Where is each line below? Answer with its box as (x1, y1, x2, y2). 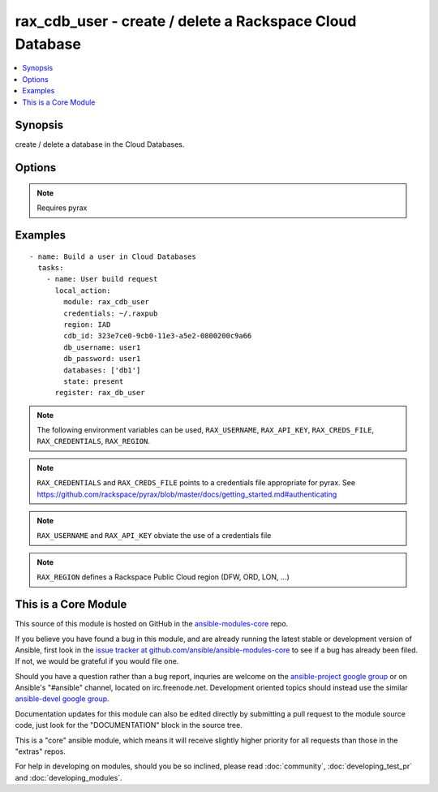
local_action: (54, 286, 111, 295)
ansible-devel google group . (15, 694, 109, 704)
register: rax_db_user (54, 388, 145, 398)
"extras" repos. (15, 747, 67, 756)
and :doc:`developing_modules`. (15, 773, 122, 782)
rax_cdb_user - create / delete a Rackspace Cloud (15, 12, 357, 30)
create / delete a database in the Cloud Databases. (15, 140, 185, 149)
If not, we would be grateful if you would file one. (15, 656, 179, 666)
